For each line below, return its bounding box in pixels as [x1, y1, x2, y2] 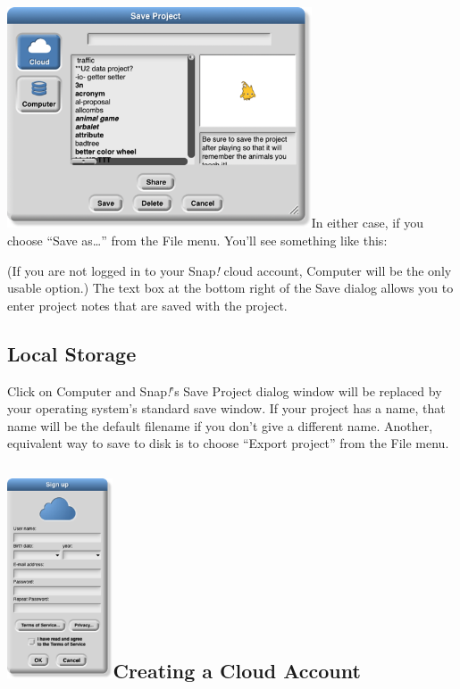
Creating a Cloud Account [113, 656, 361, 684]
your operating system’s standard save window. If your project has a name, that [7, 399, 446, 418]
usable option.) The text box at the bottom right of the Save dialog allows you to [7, 278, 454, 297]
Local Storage [7, 339, 137, 367]
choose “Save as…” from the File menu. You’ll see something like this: [7, 230, 388, 249]
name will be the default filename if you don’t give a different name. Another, [7, 416, 433, 435]
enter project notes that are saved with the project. [7, 295, 288, 314]
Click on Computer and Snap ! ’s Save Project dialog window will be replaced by [7, 381, 442, 400]
